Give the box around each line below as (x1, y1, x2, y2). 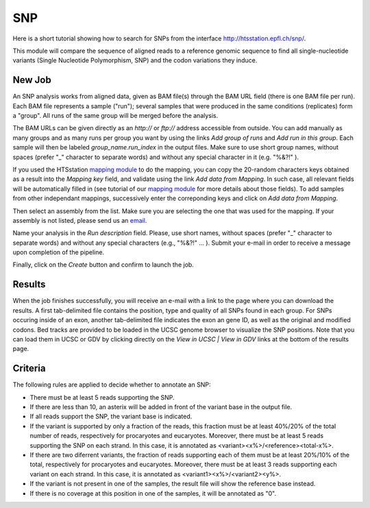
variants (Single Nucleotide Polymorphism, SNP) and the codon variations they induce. (12, 56, 258, 64)
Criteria (12, 363, 46, 374)
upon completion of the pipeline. (12, 248, 105, 256)
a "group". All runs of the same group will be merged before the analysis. (12, 112, 219, 120)
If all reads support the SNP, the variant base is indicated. (29, 412, 193, 421)
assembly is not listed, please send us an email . (12, 216, 147, 224)
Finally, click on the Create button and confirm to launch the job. (12, 261, 195, 269)
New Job (12, 74, 51, 86)
